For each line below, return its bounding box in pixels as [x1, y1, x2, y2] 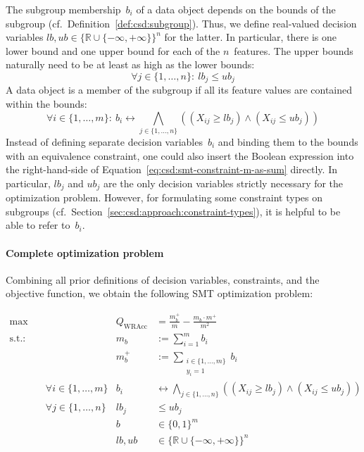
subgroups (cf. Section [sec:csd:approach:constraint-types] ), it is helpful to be [6, 203, 341, 218]
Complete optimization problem [6, 245, 164, 260]
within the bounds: [6, 96, 87, 111]
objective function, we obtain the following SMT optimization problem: [6, 286, 313, 301]
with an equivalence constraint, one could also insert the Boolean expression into [6, 148, 354, 163]
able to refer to [6, 218, 70, 232]
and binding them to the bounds [218, 134, 358, 149]
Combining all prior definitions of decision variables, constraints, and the [6, 272, 320, 287]
